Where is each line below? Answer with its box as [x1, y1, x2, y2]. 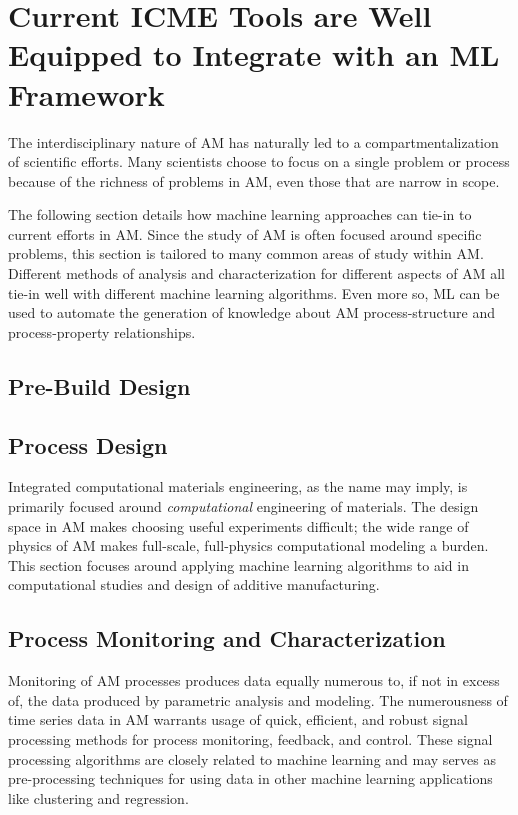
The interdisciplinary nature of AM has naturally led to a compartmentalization [8, 131, 499, 152]
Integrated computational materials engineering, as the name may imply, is [8, 476, 468, 497]
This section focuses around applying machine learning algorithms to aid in [8, 554, 469, 575]
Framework [8, 73, 165, 114]
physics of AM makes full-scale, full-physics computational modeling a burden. [8, 535, 489, 556]
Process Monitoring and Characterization [8, 623, 446, 654]
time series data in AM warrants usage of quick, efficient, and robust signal [8, 709, 468, 730]
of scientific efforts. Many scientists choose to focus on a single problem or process [8, 151, 510, 172]
